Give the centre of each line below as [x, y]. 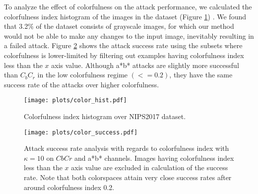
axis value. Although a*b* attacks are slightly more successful [145, 65]
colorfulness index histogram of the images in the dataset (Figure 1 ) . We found [125, 16]
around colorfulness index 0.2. [69, 187]
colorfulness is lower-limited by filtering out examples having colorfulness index [124, 55]
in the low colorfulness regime [83, 75]
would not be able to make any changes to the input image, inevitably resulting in [129, 35]
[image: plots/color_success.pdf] [81, 132]
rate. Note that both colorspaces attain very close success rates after [128, 177]
